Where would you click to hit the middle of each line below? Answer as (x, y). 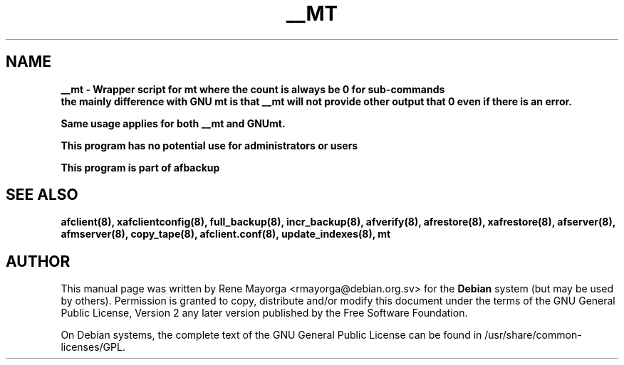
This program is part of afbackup (140, 167)
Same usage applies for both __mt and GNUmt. (173, 123)
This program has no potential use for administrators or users (209, 145)
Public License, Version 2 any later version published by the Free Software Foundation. (264, 313)
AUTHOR (38, 261)
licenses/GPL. (93, 347)
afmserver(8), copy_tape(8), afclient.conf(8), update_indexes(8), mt (226, 234)
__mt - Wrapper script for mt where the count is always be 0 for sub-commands (253, 89)
